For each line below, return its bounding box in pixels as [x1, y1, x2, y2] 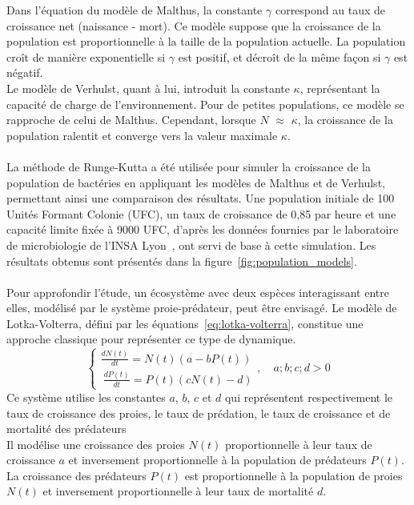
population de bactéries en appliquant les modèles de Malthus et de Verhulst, [6, 174, 385, 190]
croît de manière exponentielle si [6, 48, 166, 65]
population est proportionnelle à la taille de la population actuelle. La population [6, 33, 406, 50]
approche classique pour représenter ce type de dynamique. [6, 331, 296, 347]
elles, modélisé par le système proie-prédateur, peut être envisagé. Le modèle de [6, 299, 397, 316]
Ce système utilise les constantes [6, 388, 166, 405]
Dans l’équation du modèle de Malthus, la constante [6, 2, 263, 18]
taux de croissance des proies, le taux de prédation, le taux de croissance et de [6, 404, 391, 421]
